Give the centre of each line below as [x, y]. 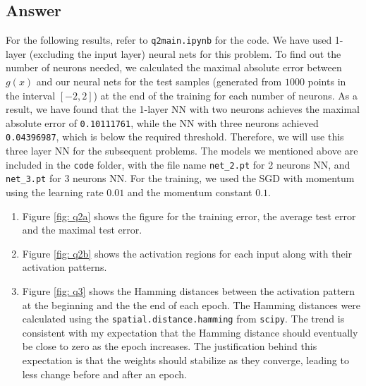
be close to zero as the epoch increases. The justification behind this [170, 346]
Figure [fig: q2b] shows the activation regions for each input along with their [187, 253]
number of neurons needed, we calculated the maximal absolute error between [174, 67]
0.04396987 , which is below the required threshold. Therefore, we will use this [175, 137]
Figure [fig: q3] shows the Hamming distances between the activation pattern [188, 291]
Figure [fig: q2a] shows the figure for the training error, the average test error [189, 216]
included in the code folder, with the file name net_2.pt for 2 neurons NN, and [178, 164]
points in [327, 82]
